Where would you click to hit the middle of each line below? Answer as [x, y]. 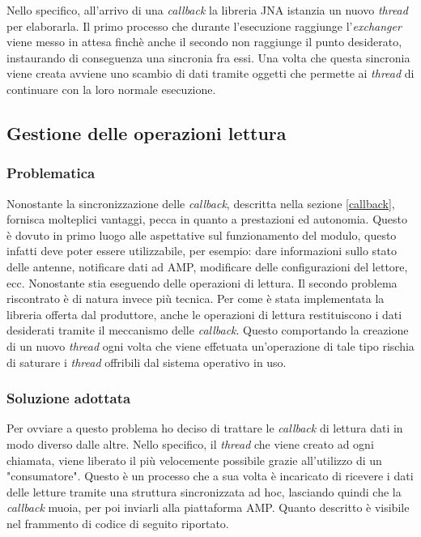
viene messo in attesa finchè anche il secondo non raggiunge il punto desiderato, [204, 42]
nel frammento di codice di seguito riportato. [118, 523]
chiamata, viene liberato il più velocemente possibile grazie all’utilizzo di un [194, 460]
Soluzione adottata [69, 398]
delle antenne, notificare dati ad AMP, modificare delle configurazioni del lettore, [207, 266]
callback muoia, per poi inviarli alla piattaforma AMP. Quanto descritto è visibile [208, 507]
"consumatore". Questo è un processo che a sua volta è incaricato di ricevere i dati [210, 476]
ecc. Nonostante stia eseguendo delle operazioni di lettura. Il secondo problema [202, 282]
